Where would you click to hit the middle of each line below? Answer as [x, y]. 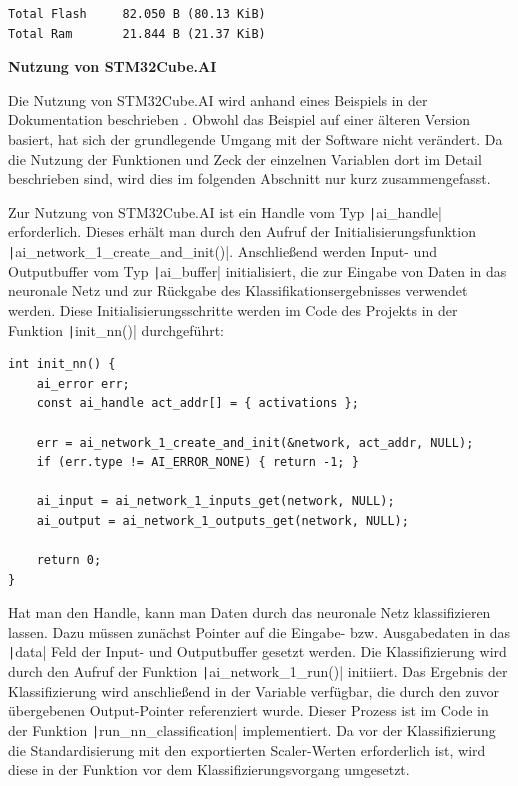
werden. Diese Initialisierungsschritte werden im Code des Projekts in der [233, 309]
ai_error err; [83, 383]
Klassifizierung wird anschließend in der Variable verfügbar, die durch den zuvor [253, 690]
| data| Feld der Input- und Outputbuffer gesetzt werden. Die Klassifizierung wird [257, 651]
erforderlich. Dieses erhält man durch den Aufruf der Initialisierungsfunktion [242, 231]
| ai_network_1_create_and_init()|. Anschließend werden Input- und [222, 251]
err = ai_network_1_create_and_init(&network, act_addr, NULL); [255, 442]
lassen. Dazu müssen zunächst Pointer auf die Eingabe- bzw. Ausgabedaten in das [259, 631]
